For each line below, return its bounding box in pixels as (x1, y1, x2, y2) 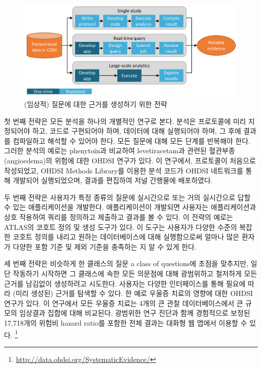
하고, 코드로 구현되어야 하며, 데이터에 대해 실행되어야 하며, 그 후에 (32, 126, 241, 136)
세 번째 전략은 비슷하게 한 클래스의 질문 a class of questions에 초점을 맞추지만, (4, 258, 248, 269)
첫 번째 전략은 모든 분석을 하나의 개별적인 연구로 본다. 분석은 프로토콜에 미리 (4, 115, 246, 126)
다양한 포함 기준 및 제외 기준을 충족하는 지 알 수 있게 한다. (13, 241, 196, 252)
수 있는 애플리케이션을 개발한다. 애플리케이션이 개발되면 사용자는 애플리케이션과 (4, 202, 256, 212)
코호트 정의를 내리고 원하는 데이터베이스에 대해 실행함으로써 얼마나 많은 (13, 231, 239, 242)
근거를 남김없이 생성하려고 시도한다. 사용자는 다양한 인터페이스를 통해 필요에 (4, 278, 246, 288)
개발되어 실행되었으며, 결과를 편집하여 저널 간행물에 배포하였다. (13, 175, 213, 186)
